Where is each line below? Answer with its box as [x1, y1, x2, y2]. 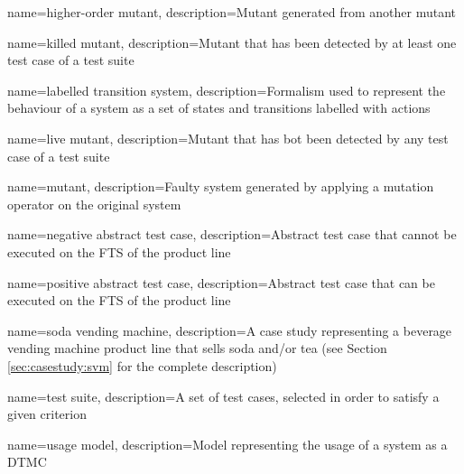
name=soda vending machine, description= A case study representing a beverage [7, 321, 452, 339]
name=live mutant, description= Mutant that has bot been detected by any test [7, 128, 449, 147]
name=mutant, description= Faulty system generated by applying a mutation [7, 177, 434, 196]
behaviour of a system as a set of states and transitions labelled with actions [7, 98, 431, 117]
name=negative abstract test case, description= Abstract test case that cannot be [7, 225, 457, 244]
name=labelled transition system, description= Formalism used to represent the [7, 80, 446, 99]
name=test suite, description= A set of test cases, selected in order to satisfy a [7, 386, 440, 405]
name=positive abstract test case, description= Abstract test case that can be [7, 273, 435, 292]
